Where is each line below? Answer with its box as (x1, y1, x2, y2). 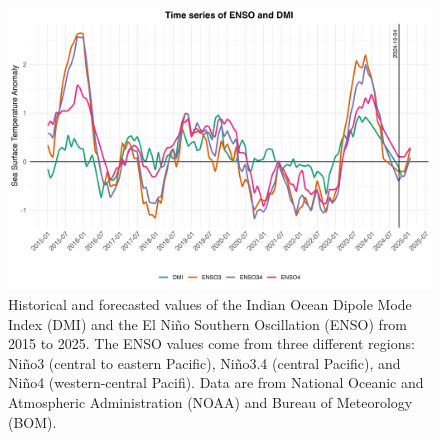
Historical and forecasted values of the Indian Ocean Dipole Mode (8, 293, 412, 314)
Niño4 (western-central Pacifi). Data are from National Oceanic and (8, 372, 424, 393)
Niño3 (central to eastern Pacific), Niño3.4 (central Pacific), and (8, 352, 401, 373)
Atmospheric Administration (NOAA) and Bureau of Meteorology (8, 391, 413, 412)
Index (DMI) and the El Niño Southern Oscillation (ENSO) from (8, 313, 408, 334)
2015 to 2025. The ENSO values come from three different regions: (8, 333, 415, 354)
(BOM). (8, 411, 57, 432)
